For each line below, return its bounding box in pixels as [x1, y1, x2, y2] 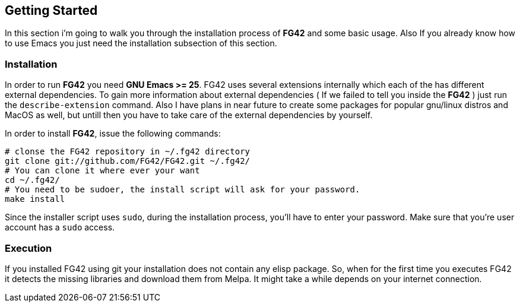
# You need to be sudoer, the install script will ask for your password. [5, 185, 360, 195]
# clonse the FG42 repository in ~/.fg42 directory [5, 147, 251, 157]
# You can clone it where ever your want [5, 166, 200, 176]
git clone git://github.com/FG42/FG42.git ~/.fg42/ [5, 156, 251, 166]
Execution [5, 242, 52, 254]
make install [5, 194, 65, 204]
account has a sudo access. [5, 222, 115, 233]
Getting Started [5, 3, 98, 18]
